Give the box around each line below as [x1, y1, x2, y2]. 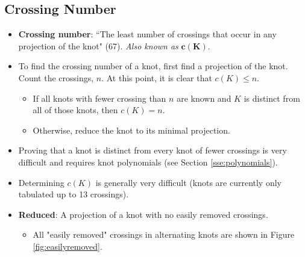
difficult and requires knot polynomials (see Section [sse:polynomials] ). [18, 155, 278, 168]
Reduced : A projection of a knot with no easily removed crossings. [18, 208, 268, 220]
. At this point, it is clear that [101, 71, 212, 84]
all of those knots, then [33, 104, 118, 116]
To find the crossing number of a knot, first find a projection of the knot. [18, 60, 288, 72]
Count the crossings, [18, 71, 94, 84]
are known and [177, 91, 231, 104]
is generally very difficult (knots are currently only [95, 176, 281, 188]
